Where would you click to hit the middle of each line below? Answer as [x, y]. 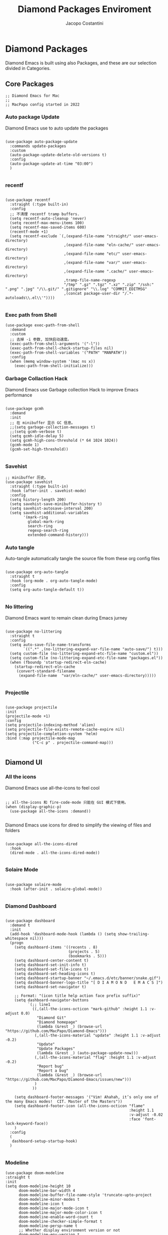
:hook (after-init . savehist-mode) [48, 491]
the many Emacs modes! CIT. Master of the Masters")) [64, 1102]
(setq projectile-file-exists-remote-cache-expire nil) [65, 729]
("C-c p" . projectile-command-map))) [73, 742]
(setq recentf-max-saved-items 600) [48, 228]
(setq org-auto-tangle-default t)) [47, 590]
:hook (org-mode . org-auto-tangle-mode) [54, 581]
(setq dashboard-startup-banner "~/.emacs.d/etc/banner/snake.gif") [88, 978]
